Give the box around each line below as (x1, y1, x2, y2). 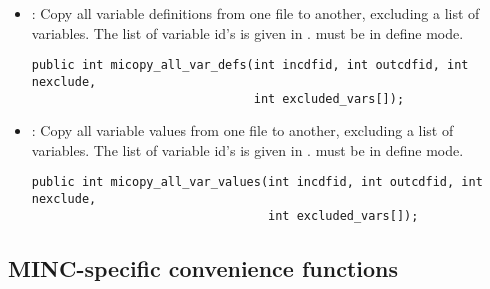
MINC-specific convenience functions (8, 252, 398, 283)
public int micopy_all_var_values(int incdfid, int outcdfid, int (31, 175, 483, 190)
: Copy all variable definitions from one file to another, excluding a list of (31, 3, 480, 23)
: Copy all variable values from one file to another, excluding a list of (31, 120, 454, 141)
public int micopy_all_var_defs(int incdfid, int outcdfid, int (31, 58, 469, 73)
